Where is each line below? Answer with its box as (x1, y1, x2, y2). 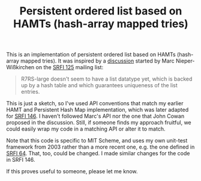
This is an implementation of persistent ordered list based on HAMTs (6, 51, 176, 58)
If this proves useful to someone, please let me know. (6, 168, 138, 175)
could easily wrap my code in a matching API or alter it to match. (6, 125, 166, 133)
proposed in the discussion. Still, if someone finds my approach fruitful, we (6, 119, 192, 126)
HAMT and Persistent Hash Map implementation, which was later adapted (6, 106, 189, 114)
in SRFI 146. (6, 156, 35, 164)
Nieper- (176, 57, 195, 64)
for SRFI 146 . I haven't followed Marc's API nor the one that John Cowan (6, 112, 185, 120)
